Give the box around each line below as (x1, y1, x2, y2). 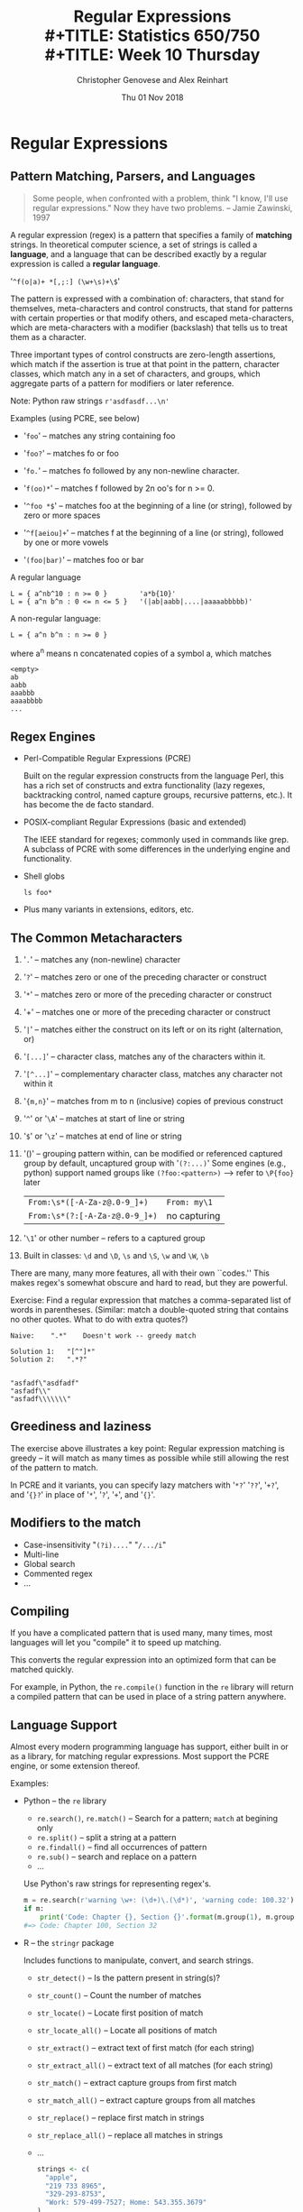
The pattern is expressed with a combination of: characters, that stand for (10, 293, 285, 304)
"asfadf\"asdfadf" (10, 1378, 79, 1388)
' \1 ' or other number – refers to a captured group (23, 1233, 206, 1244)
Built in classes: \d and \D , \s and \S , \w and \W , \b (23, 1250, 209, 1261)
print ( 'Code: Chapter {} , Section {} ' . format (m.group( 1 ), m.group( (40, 1912, 298, 1922)
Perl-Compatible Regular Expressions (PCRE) (23, 753, 192, 764)
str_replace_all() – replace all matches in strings (36, 2129, 224, 2140)
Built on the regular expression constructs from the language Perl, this (23, 770, 285, 781)
